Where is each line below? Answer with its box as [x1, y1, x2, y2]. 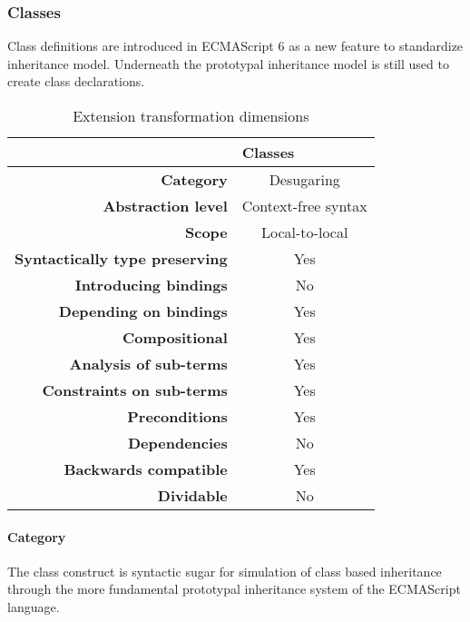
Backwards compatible [64, 459, 228, 479]
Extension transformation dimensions [73, 105, 309, 126]
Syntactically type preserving [15, 248, 228, 269]
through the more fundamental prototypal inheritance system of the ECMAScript [7, 579, 461, 598]
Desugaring [269, 169, 340, 190]
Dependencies [127, 432, 228, 453]
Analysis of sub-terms [69, 353, 228, 374]
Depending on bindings [58, 301, 228, 321]
